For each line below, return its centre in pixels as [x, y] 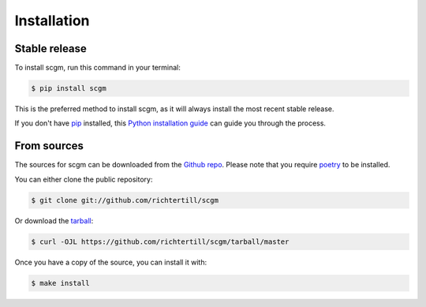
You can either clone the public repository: [84, 179]
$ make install [60, 283]
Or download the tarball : [54, 220]
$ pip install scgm [69, 88]
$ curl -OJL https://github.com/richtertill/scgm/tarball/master [160, 241]
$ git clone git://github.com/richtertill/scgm [125, 200]
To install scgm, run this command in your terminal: [98, 68]
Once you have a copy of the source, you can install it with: [111, 262]
